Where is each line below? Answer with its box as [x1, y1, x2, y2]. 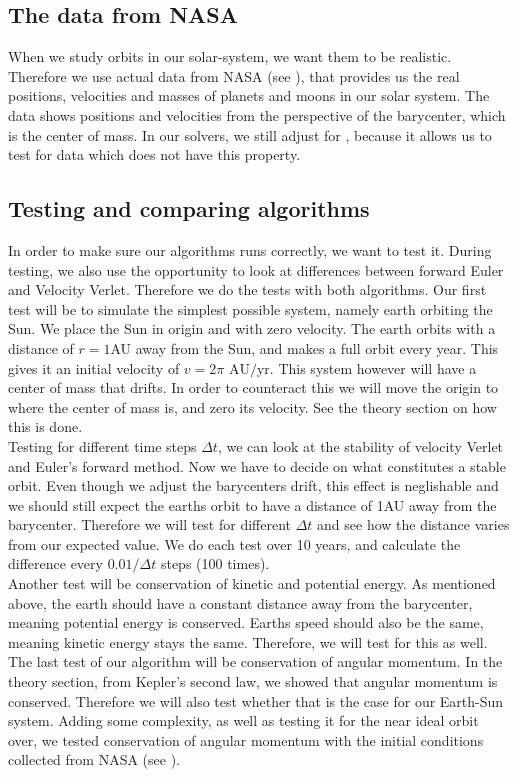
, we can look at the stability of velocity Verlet [217, 435, 504, 456]
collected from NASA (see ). [8, 749, 180, 770]
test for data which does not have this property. [8, 144, 301, 165]
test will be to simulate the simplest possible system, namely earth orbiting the [8, 298, 493, 319]
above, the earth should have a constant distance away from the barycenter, [8, 592, 473, 613]
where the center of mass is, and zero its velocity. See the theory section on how [8, 396, 497, 417]
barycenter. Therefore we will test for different [8, 514, 292, 535]
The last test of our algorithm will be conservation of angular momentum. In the [8, 651, 503, 672]
